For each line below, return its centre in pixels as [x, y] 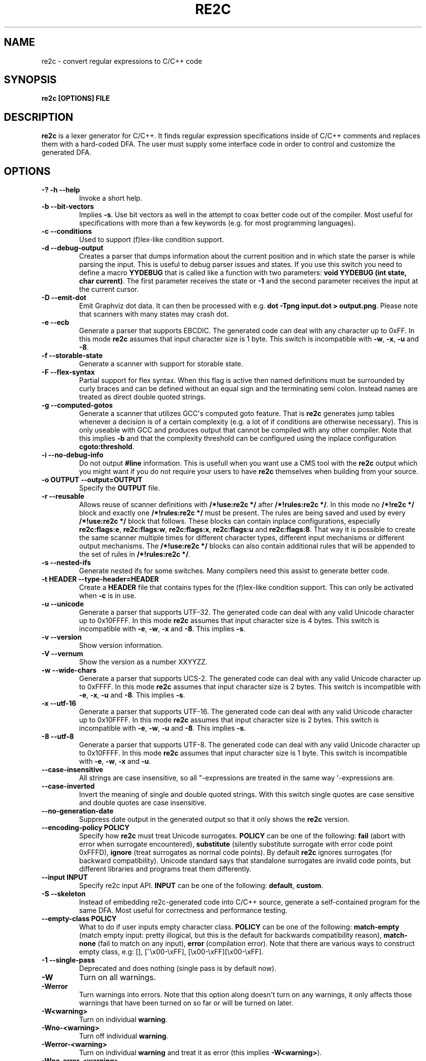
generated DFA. [66, 152]
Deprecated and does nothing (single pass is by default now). [178, 968]
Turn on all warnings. [117, 977]
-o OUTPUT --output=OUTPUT [92, 480]
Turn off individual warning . [124, 1036]
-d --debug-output [72, 248]
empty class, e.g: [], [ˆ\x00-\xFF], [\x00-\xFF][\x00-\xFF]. [171, 952]
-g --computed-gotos [77, 405]
